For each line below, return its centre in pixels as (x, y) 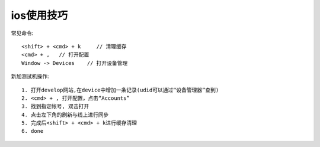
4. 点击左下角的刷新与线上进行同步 (65, 115)
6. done (33, 131)
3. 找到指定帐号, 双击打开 (55, 107)
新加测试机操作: (30, 76)
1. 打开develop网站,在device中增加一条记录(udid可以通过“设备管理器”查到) (120, 90)
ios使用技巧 (39, 15)
